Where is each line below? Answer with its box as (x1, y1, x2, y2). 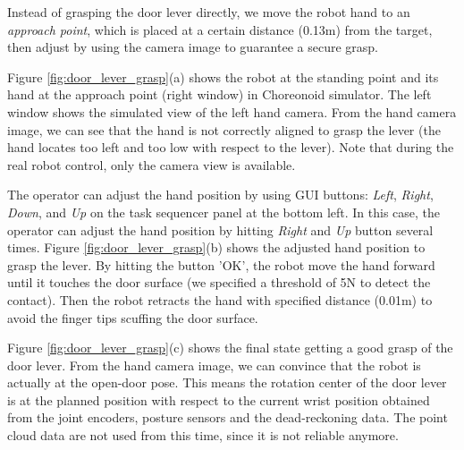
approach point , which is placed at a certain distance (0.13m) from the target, (7, 20, 433, 38)
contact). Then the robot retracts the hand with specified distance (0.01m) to (7, 290, 433, 309)
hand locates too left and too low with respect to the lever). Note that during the (7, 138, 454, 157)
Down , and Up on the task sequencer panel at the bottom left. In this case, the (7, 202, 441, 221)
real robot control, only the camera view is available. (7, 155, 296, 174)
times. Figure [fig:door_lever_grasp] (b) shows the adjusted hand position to (7, 238, 426, 257)
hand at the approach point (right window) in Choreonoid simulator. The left (7, 85, 432, 104)
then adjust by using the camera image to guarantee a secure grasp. (7, 38, 378, 56)
